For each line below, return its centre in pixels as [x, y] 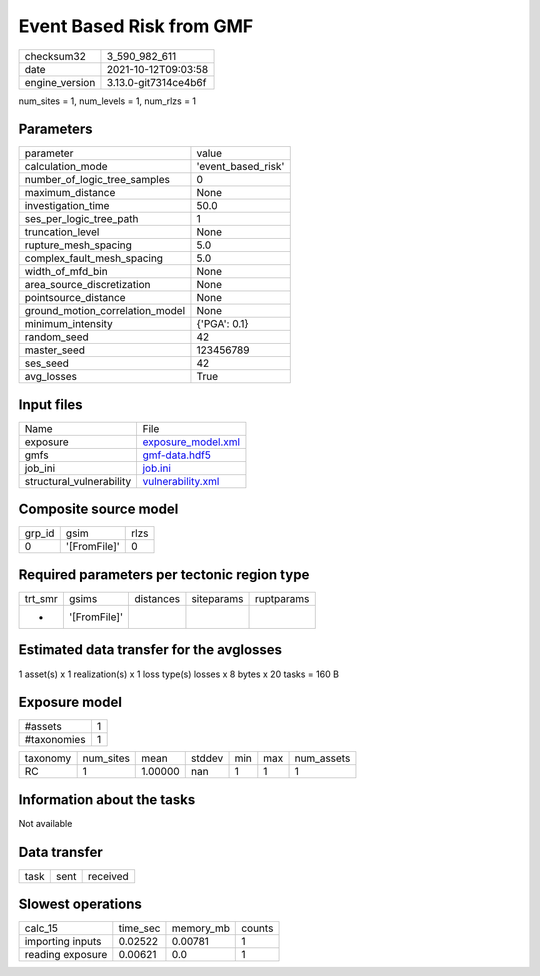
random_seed [56, 337]
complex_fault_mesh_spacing [94, 258]
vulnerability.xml [181, 481]
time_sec [139, 928]
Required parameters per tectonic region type [164, 574]
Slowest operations [80, 904]
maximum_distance [70, 193]
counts [257, 928]
